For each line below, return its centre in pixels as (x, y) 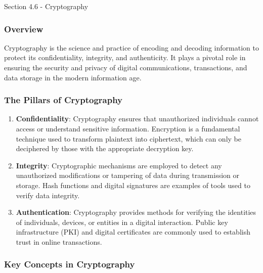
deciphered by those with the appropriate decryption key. (105, 148)
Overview (24, 29)
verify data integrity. (48, 195)
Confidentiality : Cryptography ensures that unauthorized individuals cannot (137, 119)
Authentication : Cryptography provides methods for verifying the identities (136, 212)
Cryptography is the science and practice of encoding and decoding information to (131, 47)
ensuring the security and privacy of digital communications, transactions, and (126, 67)
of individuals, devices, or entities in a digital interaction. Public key (122, 222)
